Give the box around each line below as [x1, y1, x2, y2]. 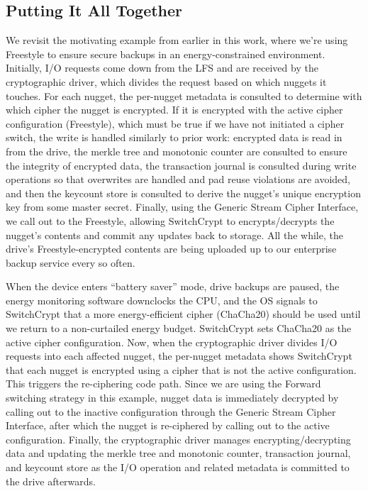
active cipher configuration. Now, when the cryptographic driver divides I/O [6, 334, 338, 349]
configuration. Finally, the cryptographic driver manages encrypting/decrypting [6, 431, 351, 446]
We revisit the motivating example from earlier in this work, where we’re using [6, 33, 348, 48]
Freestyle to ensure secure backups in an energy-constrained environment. [6, 46, 325, 61]
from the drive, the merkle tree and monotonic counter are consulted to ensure [6, 143, 347, 158]
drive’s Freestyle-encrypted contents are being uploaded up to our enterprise [6, 241, 337, 256]
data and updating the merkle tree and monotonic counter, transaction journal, [6, 446, 351, 460]
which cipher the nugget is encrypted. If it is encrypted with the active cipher [6, 102, 343, 117]
